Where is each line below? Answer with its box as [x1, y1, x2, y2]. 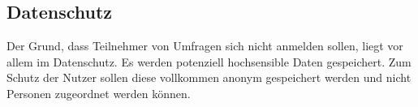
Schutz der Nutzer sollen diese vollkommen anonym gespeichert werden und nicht [6, 69, 412, 86]
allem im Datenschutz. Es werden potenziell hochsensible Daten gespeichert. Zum [6, 53, 412, 70]
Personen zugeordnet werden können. [6, 84, 191, 101]
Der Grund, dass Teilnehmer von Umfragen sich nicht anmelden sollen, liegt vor [6, 37, 403, 54]
